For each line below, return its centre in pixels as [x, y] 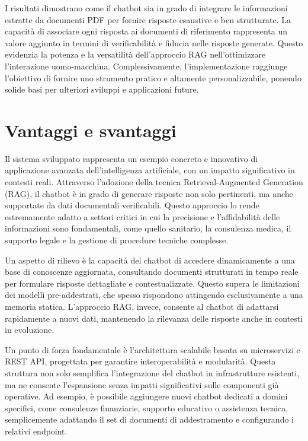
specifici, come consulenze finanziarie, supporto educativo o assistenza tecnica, [147, 407]
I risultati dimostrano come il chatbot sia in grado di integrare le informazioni [146, 8]
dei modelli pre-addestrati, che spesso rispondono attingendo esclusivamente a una [154, 295]
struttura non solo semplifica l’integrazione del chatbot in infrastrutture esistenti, [152, 372]
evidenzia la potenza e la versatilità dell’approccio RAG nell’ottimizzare [135, 54]
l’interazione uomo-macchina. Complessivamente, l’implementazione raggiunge [146, 66]
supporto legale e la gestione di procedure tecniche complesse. [117, 240]
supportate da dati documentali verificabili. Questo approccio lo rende [132, 205]
